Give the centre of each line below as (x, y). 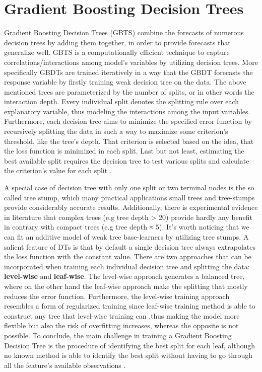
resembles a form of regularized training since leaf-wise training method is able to (130, 306)
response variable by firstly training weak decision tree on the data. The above (125, 82)
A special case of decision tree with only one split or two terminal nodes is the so (129, 188)
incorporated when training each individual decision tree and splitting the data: (127, 266)
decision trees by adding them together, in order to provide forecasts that (117, 42)
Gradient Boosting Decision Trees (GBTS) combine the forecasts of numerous (124, 32)
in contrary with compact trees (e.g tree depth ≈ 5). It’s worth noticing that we (127, 227)
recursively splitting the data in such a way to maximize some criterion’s (116, 131)
